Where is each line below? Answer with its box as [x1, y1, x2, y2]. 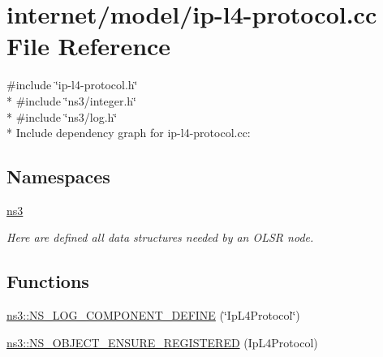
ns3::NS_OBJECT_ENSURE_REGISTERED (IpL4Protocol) [6, 333, 318, 351]
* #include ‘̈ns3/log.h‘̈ [6, 108, 118, 125]
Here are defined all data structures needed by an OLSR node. [6, 229, 314, 246]
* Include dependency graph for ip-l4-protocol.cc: [6, 124, 251, 141]
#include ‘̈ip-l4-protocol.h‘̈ [6, 76, 138, 93]
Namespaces [6, 164, 110, 189]
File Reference [6, 29, 171, 62]
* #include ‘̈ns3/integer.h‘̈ [6, 92, 136, 109]
